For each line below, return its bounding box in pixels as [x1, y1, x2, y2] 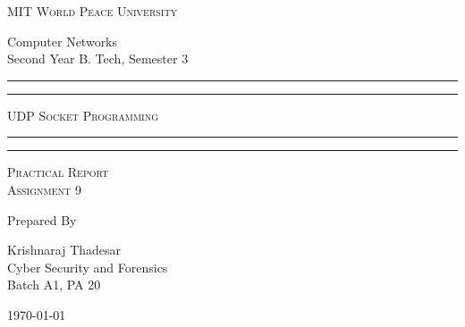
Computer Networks [7, 31, 118, 50]
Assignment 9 [7, 180, 81, 198]
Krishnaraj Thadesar [7, 240, 122, 259]
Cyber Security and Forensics [7, 257, 168, 276]
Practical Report [7, 163, 109, 181]
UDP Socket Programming [7, 105, 159, 124]
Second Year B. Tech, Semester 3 [7, 49, 189, 68]
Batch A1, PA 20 [7, 275, 101, 294]
